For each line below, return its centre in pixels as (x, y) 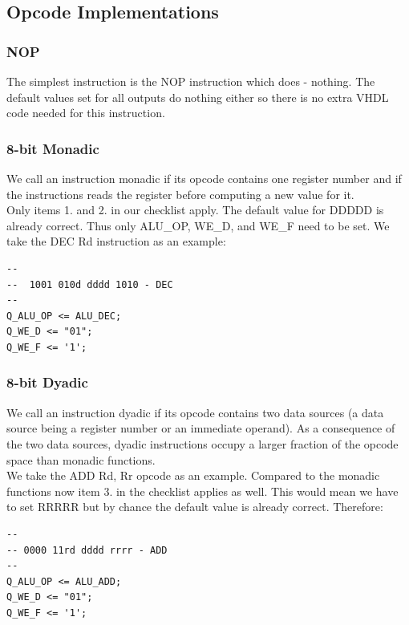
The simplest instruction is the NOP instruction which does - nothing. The (191, 81)
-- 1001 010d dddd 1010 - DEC (90, 284)
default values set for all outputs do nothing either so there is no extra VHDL (198, 97)
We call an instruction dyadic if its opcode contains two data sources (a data (195, 412)
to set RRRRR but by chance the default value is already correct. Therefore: (195, 507)
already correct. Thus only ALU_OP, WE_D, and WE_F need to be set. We (198, 225)
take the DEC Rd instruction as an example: (116, 241)
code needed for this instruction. (86, 113)
